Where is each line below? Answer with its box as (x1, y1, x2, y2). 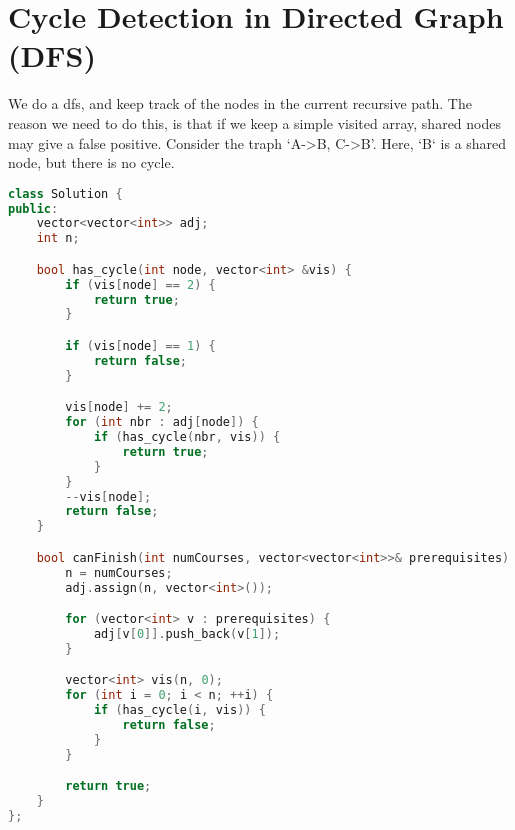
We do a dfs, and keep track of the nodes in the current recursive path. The (8, 93, 472, 114)
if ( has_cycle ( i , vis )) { (93, 703, 266, 718)
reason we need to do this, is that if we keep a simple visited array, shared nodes (8, 112, 501, 133)
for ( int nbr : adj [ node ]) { (65, 415, 259, 430)
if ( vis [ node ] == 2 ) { (65, 277, 216, 292)
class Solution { (8, 186, 123, 201)
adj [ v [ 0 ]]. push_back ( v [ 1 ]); (93, 626, 281, 641)
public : (8, 201, 59, 216)
